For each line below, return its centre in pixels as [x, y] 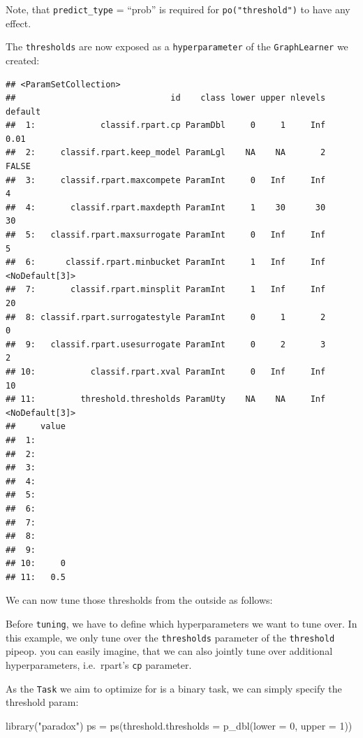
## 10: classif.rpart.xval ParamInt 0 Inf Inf [166, 371]
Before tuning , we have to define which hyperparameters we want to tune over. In [181, 624]
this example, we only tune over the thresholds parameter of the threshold [170, 637]
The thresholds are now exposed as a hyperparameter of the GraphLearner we [177, 46]
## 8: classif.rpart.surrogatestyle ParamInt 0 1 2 [166, 317]
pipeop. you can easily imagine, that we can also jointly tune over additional [169, 651]
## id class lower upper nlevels [166, 98]
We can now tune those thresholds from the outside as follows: [139, 600]
